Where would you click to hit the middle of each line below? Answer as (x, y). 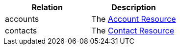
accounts (22, 19)
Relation (47, 7)
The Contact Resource (133, 31)
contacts (21, 31)
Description (134, 7)
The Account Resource (134, 19)
